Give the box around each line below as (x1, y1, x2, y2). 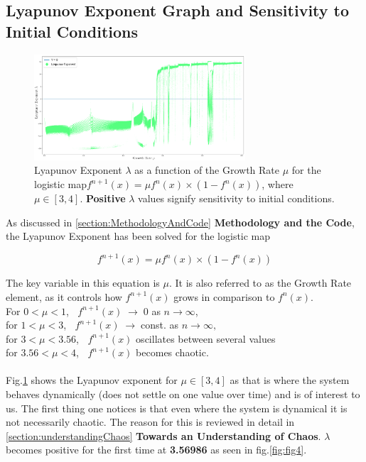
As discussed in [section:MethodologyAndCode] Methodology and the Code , (6, 214, 355, 229)
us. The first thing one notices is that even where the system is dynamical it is (6, 400, 348, 415)
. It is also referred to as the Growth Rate (168, 275, 352, 290)
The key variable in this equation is (6, 275, 160, 290)
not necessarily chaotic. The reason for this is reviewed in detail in (6, 414, 295, 429)
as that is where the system (230, 373, 350, 387)
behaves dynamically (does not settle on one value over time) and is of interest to (6, 387, 360, 402)
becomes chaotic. (136, 345, 209, 360)
